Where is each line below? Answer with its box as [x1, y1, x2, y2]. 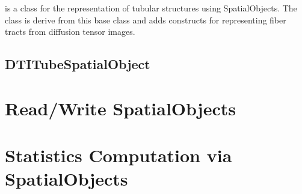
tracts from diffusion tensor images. [5, 25, 135, 38]
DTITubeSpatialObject [5, 55, 150, 73]
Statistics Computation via [5, 143, 232, 168]
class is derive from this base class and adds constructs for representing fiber [5, 13, 286, 26]
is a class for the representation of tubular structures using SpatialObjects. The [5, 2, 297, 14]
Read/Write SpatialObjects [5, 95, 236, 120]
